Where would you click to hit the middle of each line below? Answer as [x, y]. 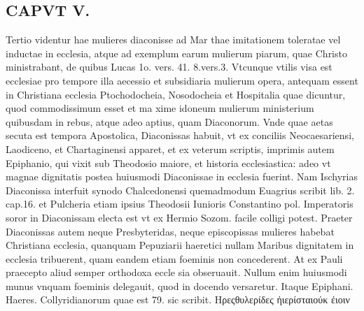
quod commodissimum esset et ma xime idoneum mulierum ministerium [160, 108]
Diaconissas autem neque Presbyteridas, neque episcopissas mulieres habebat [170, 231]
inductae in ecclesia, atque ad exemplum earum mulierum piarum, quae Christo [176, 53]
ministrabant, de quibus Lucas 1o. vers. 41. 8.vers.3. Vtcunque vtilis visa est [169, 67]
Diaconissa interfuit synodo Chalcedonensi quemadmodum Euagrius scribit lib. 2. [180, 190]
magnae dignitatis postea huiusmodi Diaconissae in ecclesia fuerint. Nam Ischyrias [182, 176]
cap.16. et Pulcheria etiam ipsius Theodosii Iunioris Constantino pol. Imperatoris [180, 204]
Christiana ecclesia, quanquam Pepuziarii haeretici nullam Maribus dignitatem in [180, 245]
